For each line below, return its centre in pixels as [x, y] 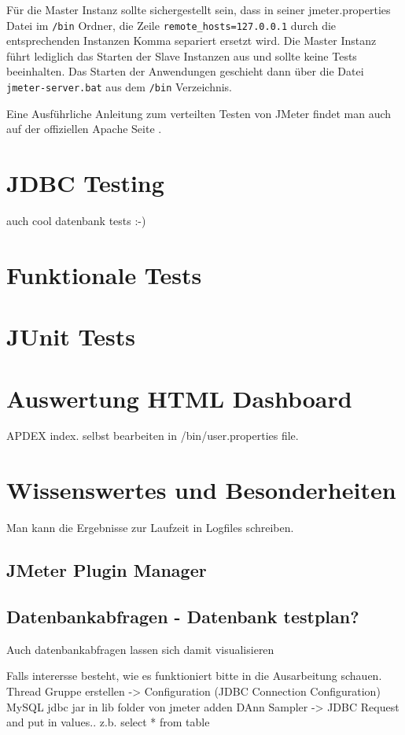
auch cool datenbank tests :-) [76, 220]
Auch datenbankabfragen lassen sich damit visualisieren [140, 649]
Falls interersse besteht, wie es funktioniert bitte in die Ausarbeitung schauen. [194, 676]
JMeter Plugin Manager [107, 570]
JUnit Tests [71, 336]
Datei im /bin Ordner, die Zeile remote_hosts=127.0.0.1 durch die [171, 25]
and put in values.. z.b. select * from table [108, 722]
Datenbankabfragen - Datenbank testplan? [183, 616]
